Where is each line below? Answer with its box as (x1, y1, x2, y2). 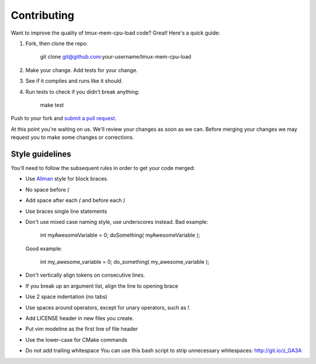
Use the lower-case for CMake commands (25, 336, 128, 343)
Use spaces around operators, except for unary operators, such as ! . (25, 304, 191, 311)
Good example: (25, 245, 63, 252)
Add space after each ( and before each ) (25, 197, 125, 204)
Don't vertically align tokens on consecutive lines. (25, 271, 146, 278)
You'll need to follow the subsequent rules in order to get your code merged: (11, 164, 195, 171)
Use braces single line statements (25, 207, 108, 215)
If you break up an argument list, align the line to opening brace (25, 282, 178, 290)
